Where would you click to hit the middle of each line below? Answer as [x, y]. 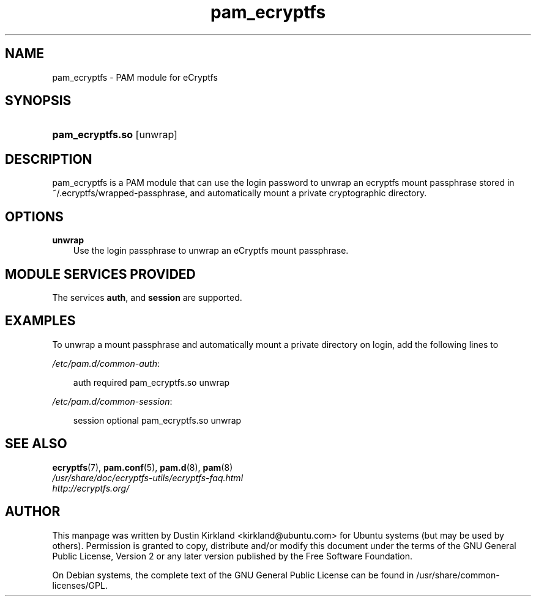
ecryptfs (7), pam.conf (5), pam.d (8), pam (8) [143, 467]
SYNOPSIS [38, 101]
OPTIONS [34, 216]
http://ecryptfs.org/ [91, 488]
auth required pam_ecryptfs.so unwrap [151, 382]
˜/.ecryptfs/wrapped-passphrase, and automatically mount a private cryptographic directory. [240, 193]
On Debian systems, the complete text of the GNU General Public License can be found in [233, 575]
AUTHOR [33, 512]
